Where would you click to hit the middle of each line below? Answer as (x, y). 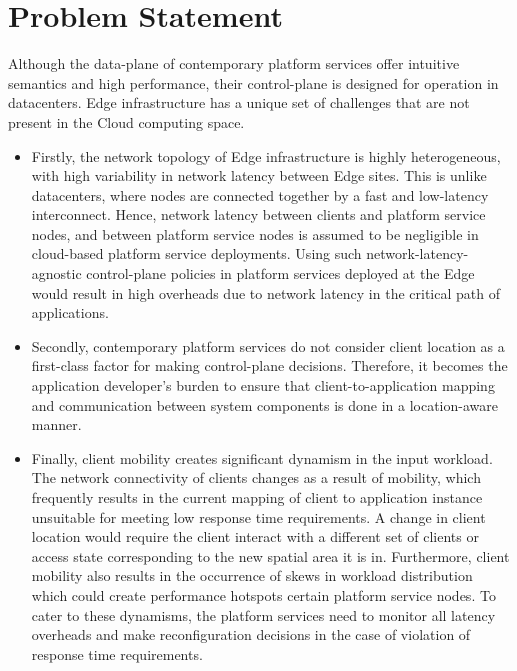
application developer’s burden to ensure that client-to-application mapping (263, 385)
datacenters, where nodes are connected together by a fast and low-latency (260, 194)
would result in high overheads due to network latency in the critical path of (265, 292)
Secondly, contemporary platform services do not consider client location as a (268, 345)
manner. (56, 424)
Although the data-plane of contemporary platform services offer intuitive (234, 63)
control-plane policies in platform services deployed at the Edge (280, 273)
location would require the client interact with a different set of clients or (255, 536)
